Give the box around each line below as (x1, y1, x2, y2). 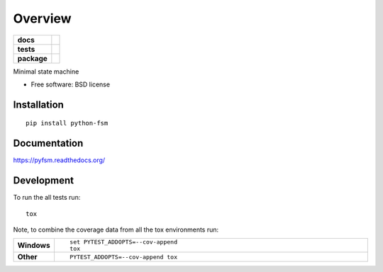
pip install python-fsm (26, 119, 109, 127)
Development (13, 174, 74, 187)
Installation (13, 98, 64, 110)
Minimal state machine (13, 67, 79, 76)
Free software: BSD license (30, 80, 110, 89)
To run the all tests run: (13, 193, 81, 202)
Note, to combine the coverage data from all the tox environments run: (13, 225, 219, 234)
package (17, 53, 48, 63)
